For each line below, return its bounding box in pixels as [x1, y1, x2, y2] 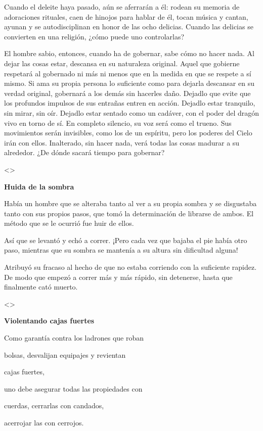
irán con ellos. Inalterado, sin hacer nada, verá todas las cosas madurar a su [4, 137, 240, 148]
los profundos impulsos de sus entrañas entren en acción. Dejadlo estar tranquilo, [4, 98, 255, 108]
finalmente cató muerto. [4, 281, 78, 292]
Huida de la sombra [4, 181, 74, 191]
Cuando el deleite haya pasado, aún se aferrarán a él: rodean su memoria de [4, 2, 240, 12]
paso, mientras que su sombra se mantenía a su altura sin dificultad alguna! [4, 245, 238, 255]
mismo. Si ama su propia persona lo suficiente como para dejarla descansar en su [4, 78, 254, 88]
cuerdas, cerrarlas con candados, [4, 400, 104, 411]
